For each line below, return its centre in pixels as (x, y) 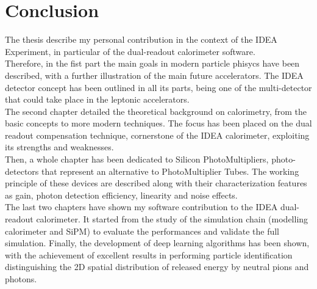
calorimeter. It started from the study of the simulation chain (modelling (172, 219)
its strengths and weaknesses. (59, 147)
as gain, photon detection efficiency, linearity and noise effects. (121, 195)
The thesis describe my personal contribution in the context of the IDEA (141, 39)
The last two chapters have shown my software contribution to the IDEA (141, 207)
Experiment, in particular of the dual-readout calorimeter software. (130, 51)
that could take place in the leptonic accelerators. (97, 99)
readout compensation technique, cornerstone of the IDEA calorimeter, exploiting (157, 135)
